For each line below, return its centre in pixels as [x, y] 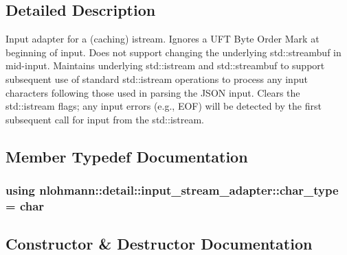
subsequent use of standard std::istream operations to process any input [157, 78]
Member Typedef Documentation [127, 156]
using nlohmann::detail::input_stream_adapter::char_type [172, 190]
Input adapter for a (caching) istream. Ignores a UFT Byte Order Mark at [163, 39]
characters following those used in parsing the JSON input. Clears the [153, 92]
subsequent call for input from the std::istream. [105, 119]
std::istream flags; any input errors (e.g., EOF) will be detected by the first [164, 106]
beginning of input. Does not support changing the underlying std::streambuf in [173, 52]
